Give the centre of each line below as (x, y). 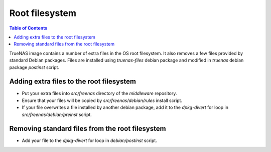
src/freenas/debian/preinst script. (57, 114)
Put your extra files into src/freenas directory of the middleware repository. (99, 93)
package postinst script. (34, 67)
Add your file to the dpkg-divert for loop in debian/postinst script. (90, 140)
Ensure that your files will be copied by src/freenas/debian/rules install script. (102, 100)
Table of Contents (28, 28)
